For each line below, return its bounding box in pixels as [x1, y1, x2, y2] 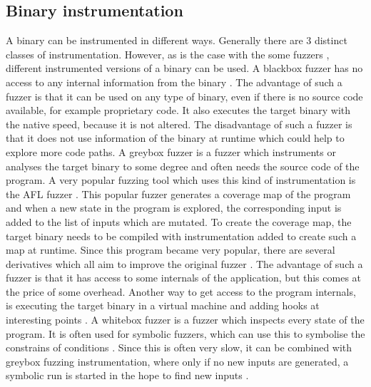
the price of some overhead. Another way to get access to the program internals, [6, 284, 356, 299]
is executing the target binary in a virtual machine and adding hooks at [6, 298, 320, 313]
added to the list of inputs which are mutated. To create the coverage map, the [6, 214, 352, 229]
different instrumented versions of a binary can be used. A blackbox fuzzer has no [6, 61, 363, 76]
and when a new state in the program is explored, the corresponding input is [6, 200, 342, 215]
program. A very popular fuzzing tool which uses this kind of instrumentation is [6, 172, 356, 187]
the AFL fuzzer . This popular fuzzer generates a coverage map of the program [6, 186, 351, 201]
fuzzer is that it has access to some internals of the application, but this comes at [6, 270, 362, 285]
